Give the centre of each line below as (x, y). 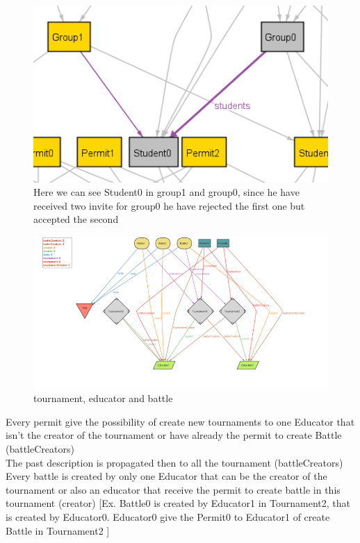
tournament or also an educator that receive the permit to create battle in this (173, 489)
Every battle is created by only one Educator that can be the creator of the (166, 476)
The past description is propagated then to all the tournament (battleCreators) (174, 462)
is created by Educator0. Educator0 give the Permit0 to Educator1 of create (168, 516)
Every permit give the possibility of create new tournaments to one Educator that (180, 421)
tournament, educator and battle (103, 398)
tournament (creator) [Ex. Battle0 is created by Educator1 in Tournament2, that (178, 503)
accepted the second (76, 219)
